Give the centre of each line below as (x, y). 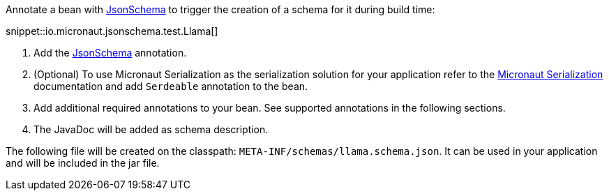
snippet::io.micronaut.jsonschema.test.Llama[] (112, 31)
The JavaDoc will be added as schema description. (151, 129)
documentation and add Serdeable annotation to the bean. (171, 86)
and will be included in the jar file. (83, 163)
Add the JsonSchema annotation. (110, 53)
